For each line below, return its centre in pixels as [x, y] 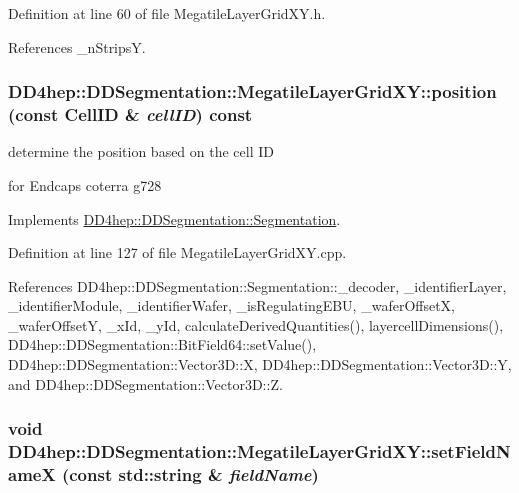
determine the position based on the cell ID [141, 151]
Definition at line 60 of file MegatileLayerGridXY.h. [167, 13]
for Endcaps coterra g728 [85, 184]
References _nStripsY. [77, 46]
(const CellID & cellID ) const [130, 114]
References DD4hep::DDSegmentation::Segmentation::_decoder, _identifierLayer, [257, 285]
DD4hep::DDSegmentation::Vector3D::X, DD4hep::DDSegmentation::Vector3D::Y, [260, 364]
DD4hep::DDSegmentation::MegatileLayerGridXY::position [252, 91]
